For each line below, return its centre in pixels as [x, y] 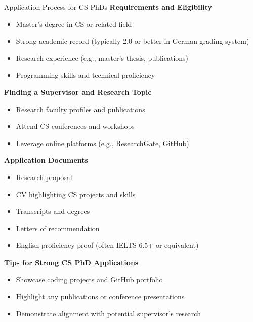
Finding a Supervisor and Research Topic [78, 92]
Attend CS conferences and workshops [75, 126]
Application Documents [46, 160]
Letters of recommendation [58, 228]
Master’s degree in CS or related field [74, 24]
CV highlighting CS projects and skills [76, 194]
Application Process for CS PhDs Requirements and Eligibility [108, 7]
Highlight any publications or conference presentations [100, 296]
